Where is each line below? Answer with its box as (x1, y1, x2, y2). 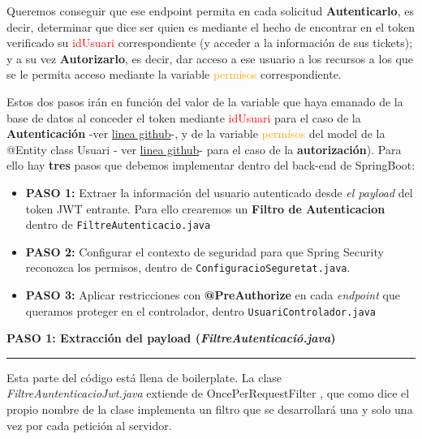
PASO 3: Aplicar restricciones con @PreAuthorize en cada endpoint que (25, 286, 400, 303)
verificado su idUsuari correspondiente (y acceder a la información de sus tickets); (6, 34, 413, 51)
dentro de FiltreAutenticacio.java (25, 216, 211, 233)
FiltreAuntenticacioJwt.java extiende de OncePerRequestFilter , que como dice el (6, 385, 410, 402)
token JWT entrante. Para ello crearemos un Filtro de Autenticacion (25, 200, 385, 217)
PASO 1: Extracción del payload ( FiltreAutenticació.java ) (6, 329, 336, 346)
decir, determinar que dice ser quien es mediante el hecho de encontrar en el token (6, 18, 416, 35)
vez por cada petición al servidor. (6, 416, 172, 433)
